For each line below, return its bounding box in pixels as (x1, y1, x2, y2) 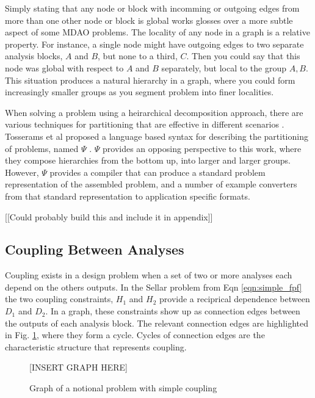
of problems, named (5, 142, 79, 154)
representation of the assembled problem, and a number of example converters (5, 178, 297, 190)
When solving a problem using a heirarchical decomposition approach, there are (5, 106, 303, 118)
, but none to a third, (98, 49, 178, 62)
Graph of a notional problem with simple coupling (29, 382, 217, 394)
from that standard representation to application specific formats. (5, 189, 250, 202)
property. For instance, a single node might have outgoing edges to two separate (5, 37, 304, 50)
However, (5, 165, 39, 178)
